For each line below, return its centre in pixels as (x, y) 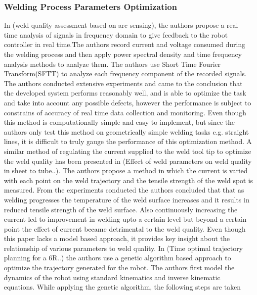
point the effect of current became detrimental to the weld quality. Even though (125, 228)
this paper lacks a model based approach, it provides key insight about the (117, 238)
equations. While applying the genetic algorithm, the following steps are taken (123, 287)
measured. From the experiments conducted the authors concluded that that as (124, 190)
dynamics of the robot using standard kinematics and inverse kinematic (112, 277)
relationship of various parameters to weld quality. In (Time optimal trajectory (124, 248)
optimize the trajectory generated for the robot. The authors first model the (119, 268)
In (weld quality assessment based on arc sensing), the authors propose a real (121, 25)
